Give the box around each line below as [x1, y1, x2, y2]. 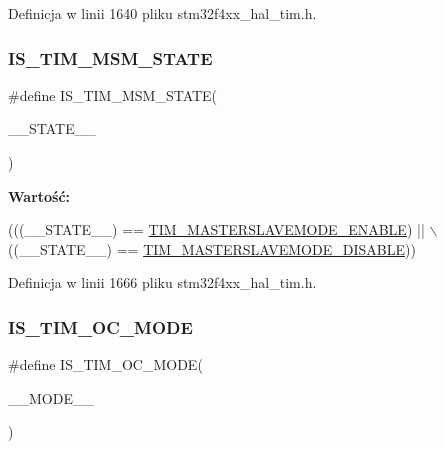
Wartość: [8, 185, 71, 206]
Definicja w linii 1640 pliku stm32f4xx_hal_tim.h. [8, 3, 317, 23]
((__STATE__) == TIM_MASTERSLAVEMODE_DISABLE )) [8, 238, 416, 259]
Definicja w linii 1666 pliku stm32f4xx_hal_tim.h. [8, 272, 317, 293]
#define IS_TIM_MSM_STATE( [8, 84, 218, 105]
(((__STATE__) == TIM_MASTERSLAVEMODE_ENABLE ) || [8, 219, 425, 240]
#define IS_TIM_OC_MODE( [8, 354, 203, 375]
